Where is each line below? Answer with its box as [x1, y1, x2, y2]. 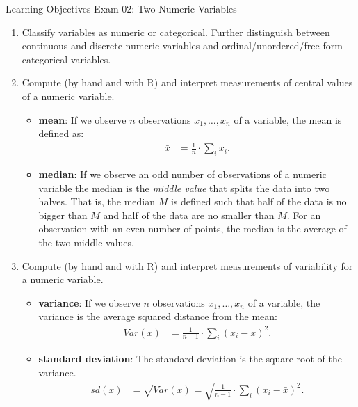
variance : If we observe [38, 295, 140, 310]
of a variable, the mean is [234, 112, 342, 127]
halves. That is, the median [38, 194, 155, 209]
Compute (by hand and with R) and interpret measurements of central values [22, 75, 353, 90]
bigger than [38, 207, 88, 222]
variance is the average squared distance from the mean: [38, 309, 277, 324]
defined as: [38, 126, 84, 141]
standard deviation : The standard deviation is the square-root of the [38, 351, 343, 366]
